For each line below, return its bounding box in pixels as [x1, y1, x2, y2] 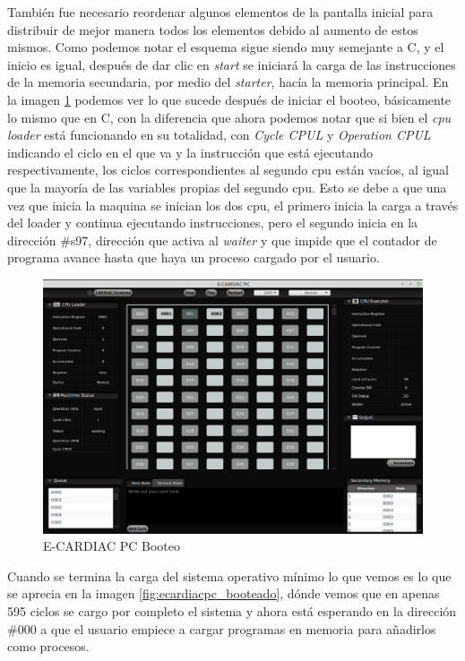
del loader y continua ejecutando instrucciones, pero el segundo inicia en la [7, 213, 418, 232]
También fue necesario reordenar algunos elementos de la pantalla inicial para [7, 3, 434, 21]
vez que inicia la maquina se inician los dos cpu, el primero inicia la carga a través [7, 195, 459, 214]
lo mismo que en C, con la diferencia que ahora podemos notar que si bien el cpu [7, 107, 452, 126]
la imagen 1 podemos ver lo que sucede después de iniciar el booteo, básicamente [7, 90, 452, 108]
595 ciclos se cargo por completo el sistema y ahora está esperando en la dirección [7, 601, 457, 620]
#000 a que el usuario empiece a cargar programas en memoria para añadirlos [7, 619, 436, 638]
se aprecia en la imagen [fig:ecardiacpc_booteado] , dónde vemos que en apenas [7, 584, 440, 603]
